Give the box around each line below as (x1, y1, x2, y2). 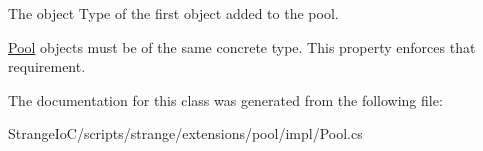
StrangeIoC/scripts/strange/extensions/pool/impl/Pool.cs (8, 123, 363, 144)
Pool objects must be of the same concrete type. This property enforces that (8, 36, 476, 57)
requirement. (8, 56, 86, 77)
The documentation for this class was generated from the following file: (8, 89, 443, 110)
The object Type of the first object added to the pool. (8, 3, 339, 23)
